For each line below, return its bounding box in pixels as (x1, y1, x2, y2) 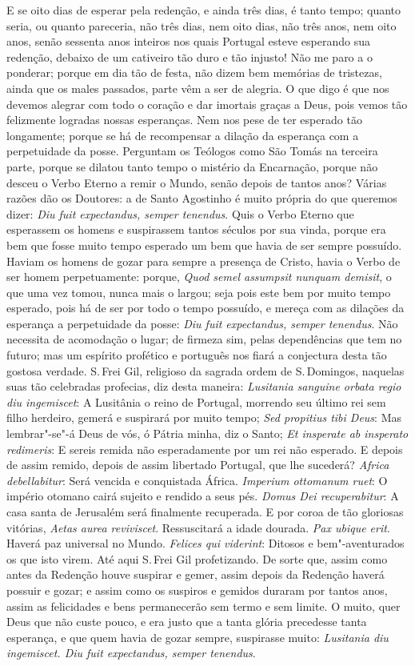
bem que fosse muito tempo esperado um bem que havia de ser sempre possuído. (6, 236, 402, 253)
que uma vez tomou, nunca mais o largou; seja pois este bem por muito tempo (6, 283, 391, 300)
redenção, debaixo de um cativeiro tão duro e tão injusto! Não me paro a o (6, 48, 373, 65)
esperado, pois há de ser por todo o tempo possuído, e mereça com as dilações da (6, 299, 405, 316)
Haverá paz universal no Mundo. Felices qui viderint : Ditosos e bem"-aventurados (6, 535, 405, 552)
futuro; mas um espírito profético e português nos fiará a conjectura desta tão (6, 347, 387, 363)
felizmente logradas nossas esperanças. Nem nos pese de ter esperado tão (6, 111, 362, 128)
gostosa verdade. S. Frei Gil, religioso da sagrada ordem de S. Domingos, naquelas (6, 362, 405, 379)
